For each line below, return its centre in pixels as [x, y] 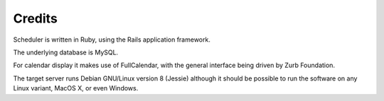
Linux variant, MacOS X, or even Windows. [76, 88]
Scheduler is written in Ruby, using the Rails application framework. [112, 40]
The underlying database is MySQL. [66, 52]
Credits [36, 18]
